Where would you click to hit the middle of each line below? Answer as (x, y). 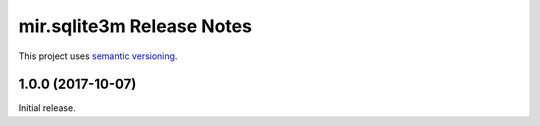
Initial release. (47, 108)
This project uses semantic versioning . (98, 56)
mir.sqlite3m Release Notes (135, 26)
